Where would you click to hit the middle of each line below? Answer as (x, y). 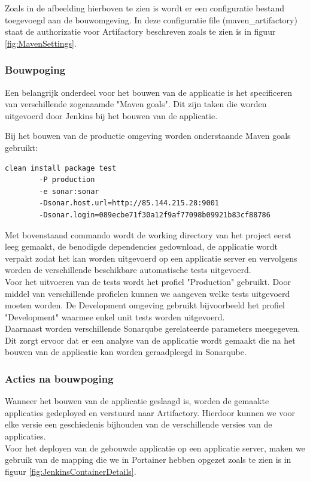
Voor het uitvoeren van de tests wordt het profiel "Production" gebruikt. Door (148, 281)
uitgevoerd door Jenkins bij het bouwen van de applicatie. (111, 115)
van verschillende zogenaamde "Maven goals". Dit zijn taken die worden (136, 104)
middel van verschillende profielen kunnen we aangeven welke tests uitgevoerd (148, 293)
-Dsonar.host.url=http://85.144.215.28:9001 (129, 203)
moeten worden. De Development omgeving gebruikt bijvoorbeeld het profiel (145, 305)
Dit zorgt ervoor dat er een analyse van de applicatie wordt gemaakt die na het (150, 340)
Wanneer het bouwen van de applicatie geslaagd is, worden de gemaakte (137, 401)
